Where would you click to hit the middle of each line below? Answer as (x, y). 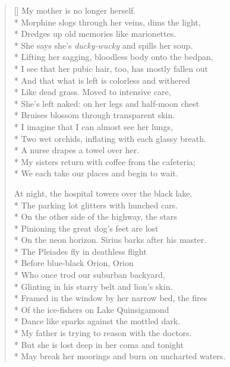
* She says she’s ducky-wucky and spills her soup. (103, 45)
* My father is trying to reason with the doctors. (103, 333)
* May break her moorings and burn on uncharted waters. (120, 356)
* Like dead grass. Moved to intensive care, (92, 92)
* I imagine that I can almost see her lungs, (93, 126)
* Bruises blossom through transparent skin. (94, 115)
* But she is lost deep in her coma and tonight (99, 344)
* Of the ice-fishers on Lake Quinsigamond (92, 309)
